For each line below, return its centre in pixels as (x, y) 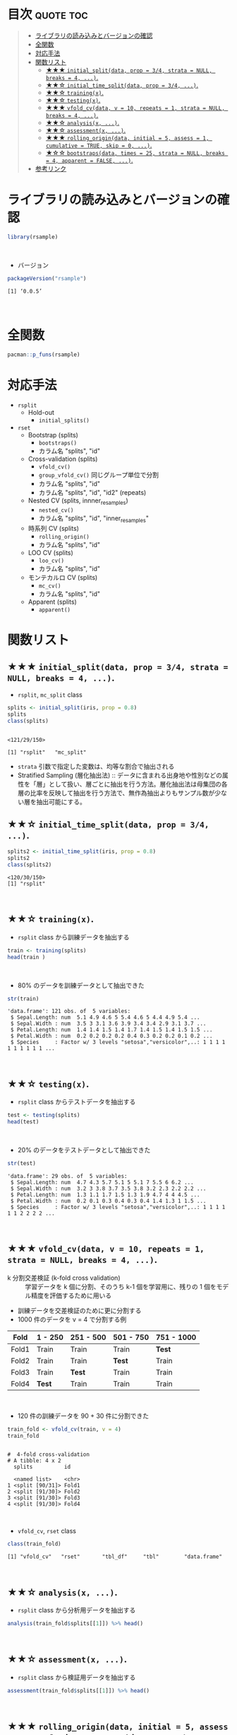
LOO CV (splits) (51, 552)
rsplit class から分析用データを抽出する (77, 1610)
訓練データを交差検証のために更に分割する (79, 1310)
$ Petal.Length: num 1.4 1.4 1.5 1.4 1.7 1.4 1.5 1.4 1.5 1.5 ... (111, 1030)
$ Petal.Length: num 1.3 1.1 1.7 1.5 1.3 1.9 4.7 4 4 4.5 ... (105, 1195)
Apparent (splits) (53, 602)
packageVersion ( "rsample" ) (47, 278)
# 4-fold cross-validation (49, 1455)
